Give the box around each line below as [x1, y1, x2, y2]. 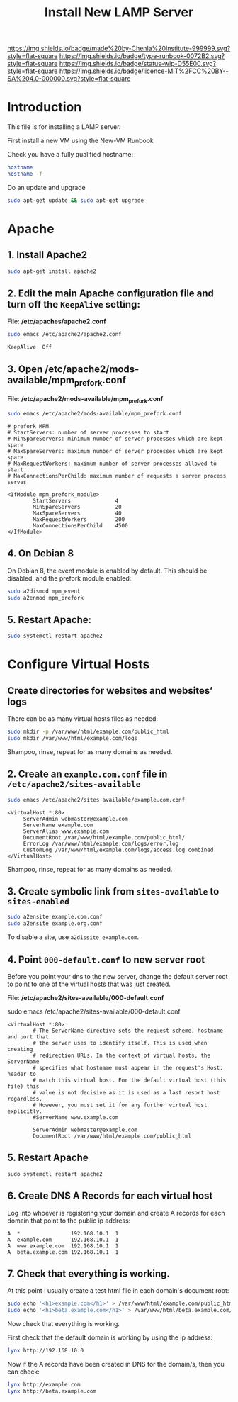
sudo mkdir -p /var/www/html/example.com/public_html [7, 728, 170, 736]
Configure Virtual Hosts [7, 656, 150, 673]
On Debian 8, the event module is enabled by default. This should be [7, 566, 208, 575]
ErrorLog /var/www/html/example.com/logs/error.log [23, 840, 179, 847]
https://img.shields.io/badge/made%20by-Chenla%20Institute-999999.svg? [7, 44, 231, 53]
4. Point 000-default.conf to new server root [7, 953, 205, 965]
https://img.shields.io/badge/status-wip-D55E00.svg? [59, 60, 217, 68]
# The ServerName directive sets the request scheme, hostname [33, 1027, 223, 1035]
